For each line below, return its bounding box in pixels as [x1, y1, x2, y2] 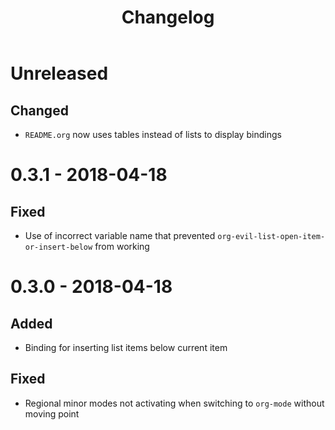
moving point [24, 407, 80, 420]
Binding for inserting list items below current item [24, 342, 228, 353]
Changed [10, 102, 69, 119]
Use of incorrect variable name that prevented [24, 230, 216, 241]
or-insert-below [24, 242, 93, 252]
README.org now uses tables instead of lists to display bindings [24, 129, 282, 140]
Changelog [121, 6, 215, 29]
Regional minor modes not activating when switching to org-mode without [24, 397, 325, 409]
